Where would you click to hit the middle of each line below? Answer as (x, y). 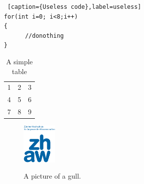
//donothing (44, 36)
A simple (19, 61)
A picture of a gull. (52, 176)
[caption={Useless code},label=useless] (74, 7)
